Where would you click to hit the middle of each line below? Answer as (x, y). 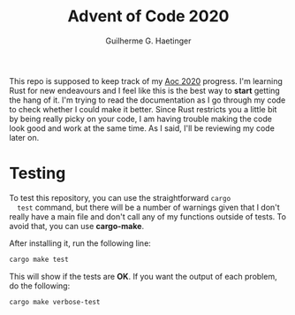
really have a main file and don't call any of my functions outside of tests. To (148, 216)
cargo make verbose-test (55, 302)
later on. (24, 137)
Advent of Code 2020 (148, 16)
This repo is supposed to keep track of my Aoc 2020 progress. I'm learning (146, 81)
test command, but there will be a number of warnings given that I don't (148, 207)
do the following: (40, 286)
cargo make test (39, 259)
